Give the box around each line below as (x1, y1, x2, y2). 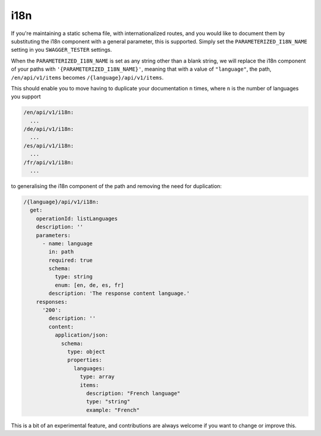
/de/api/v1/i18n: (23, 126, 74, 133)
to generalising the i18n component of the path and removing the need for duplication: (11, 182, 222, 190)
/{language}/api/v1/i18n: (23, 198, 99, 205)
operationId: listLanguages (36, 215, 118, 222)
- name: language (42, 240, 93, 247)
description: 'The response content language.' (48, 290, 190, 297)
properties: (67, 357, 102, 363)
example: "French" (86, 406, 140, 413)
